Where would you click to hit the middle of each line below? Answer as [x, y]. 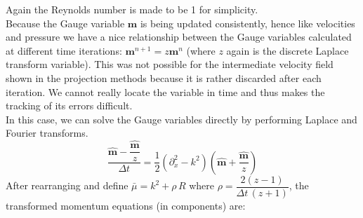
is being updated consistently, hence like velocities [247, 23]
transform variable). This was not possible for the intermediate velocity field [170, 64]
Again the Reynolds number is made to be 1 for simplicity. [132, 9]
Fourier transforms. [47, 133]
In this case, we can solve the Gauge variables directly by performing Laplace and [181, 119]
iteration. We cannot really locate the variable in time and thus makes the [165, 91]
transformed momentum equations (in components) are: [126, 205]
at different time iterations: [64, 50]
